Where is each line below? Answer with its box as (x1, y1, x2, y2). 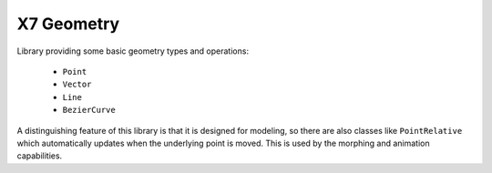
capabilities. (16, 150, 63, 161)
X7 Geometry (16, 14, 120, 34)
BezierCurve (62, 105, 116, 116)
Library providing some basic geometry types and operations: (16, 46, 250, 56)
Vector (62, 79, 92, 90)
